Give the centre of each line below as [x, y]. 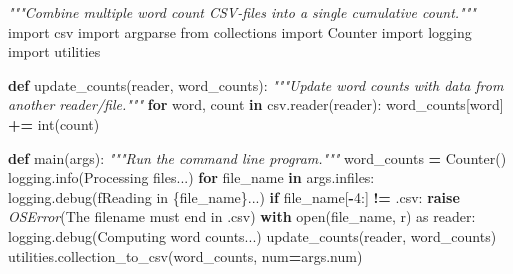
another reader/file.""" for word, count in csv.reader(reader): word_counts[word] [256, 104]
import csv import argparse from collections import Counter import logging [240, 31]
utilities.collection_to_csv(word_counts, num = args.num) [185, 255]
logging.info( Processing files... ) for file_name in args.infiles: [191, 177]
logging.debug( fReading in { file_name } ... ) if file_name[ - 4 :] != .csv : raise [234, 196]
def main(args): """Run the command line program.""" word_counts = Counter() [257, 157]
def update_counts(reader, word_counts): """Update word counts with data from [256, 84]
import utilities [54, 51]
